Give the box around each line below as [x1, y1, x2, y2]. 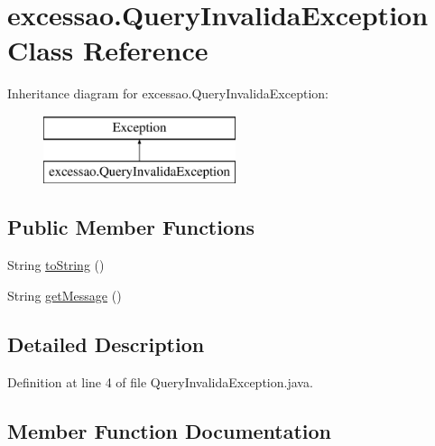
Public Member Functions [7, 213, 255, 241]
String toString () [7, 256, 105, 274]
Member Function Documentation [7, 416, 332, 444]
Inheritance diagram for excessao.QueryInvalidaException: [7, 84, 329, 103]
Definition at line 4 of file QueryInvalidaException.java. [7, 372, 313, 391]
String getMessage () [7, 285, 122, 304]
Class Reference [7, 32, 208, 69]
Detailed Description [7, 330, 205, 358]
